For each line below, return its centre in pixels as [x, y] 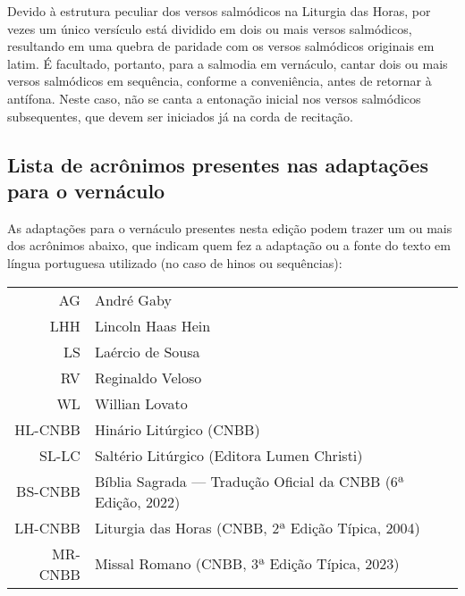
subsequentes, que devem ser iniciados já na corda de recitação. [181, 116]
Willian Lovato [141, 403]
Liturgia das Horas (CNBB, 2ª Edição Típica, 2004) [257, 527]
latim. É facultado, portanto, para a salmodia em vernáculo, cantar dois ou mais [228, 63]
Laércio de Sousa [147, 351]
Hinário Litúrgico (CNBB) [177, 429]
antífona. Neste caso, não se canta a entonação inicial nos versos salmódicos [214, 98]
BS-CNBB [48, 491]
